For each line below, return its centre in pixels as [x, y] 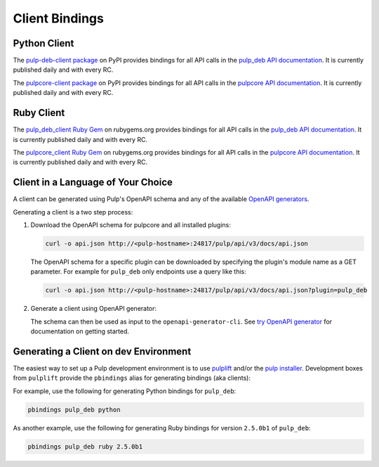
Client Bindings [59, 18]
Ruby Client [39, 113]
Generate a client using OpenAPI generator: [94, 309]
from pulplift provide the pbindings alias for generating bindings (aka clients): [132, 378]
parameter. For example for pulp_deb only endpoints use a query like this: [138, 271]
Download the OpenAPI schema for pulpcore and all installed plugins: [131, 225]
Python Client [44, 43]
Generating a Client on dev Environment [102, 351]
